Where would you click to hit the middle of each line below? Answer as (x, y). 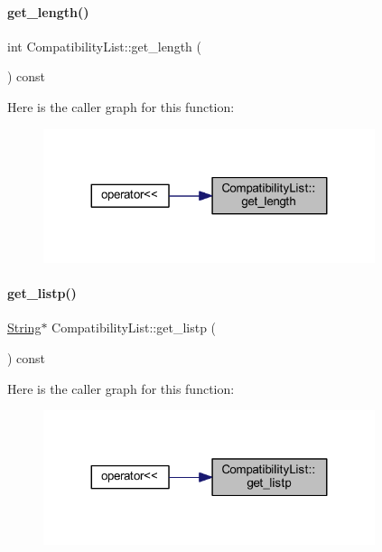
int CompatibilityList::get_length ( (104, 46)
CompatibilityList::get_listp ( (134, 327)
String (24, 327)
